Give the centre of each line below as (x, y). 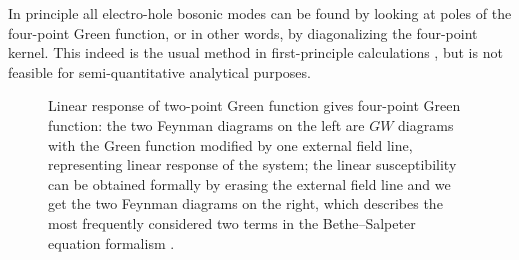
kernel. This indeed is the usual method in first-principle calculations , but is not (255, 52)
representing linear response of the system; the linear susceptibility (252, 164)
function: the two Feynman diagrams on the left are (206, 124)
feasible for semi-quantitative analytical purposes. (159, 71)
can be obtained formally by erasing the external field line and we (249, 183)
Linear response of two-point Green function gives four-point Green (254, 105)
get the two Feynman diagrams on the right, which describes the (245, 203)
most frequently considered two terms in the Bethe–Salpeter (232, 222)
